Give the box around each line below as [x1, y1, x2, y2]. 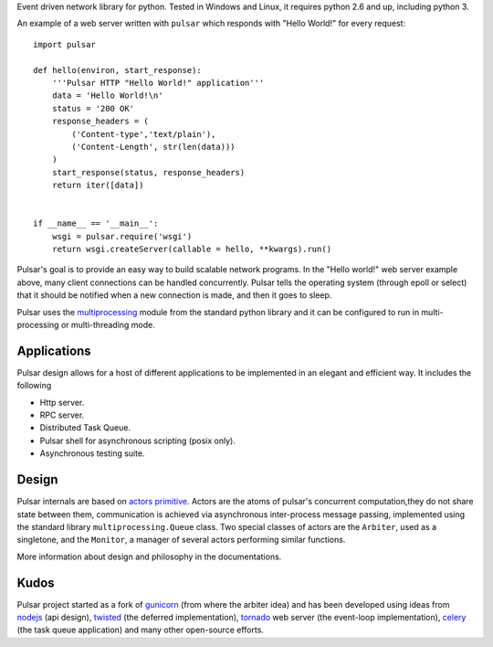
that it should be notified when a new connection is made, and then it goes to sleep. [16, 290, 332, 301]
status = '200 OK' [51, 103, 135, 113]
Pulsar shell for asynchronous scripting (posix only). [39, 435, 236, 446]
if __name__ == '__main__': [33, 218, 159, 228]
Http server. [39, 397, 85, 408]
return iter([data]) [51, 180, 144, 191]
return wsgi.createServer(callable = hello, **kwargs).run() [51, 244, 332, 255]
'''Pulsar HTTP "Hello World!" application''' [51, 78, 265, 88]
